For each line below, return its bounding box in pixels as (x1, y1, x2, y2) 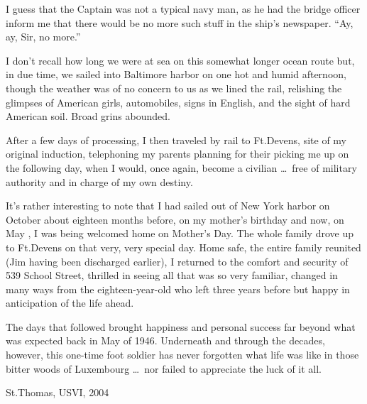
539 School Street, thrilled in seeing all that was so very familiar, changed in (6, 268, 338, 283)
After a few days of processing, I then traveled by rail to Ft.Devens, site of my (6, 132, 347, 147)
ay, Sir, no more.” (6, 29, 81, 44)
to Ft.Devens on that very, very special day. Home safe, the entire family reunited (6, 239, 361, 254)
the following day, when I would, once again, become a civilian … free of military (6, 160, 357, 175)
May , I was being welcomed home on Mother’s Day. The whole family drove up (6, 226, 354, 241)
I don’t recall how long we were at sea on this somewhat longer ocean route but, (6, 53, 355, 67)
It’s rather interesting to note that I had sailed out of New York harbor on (6, 198, 330, 213)
